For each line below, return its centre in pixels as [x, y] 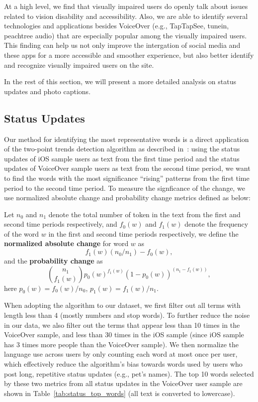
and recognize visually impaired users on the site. [79, 65]
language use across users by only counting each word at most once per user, [121, 354]
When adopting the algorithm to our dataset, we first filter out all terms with [122, 305]
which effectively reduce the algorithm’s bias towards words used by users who [123, 364]
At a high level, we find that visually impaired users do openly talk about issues [126, 6]
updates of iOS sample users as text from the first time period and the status [122, 158]
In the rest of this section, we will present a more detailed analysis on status [120, 81]
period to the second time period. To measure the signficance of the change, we [125, 188]
